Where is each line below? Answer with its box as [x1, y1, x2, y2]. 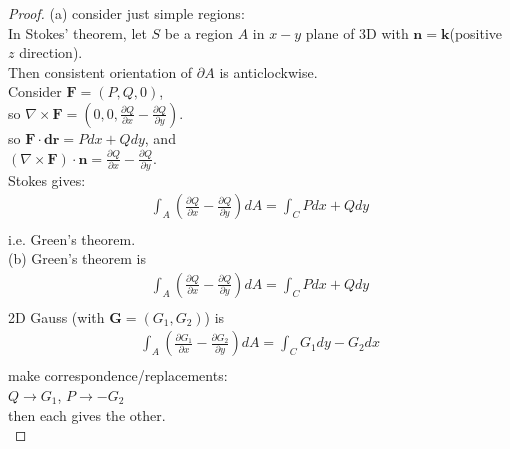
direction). [19, 42, 83, 63]
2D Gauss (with [8, 306, 105, 327]
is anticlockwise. [219, 61, 318, 82]
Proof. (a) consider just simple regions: [8, 3, 245, 23]
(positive [449, 22, 503, 43]
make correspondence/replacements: [8, 365, 228, 386]
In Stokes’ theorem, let [8, 22, 147, 43]
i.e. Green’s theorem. [8, 228, 136, 249]
